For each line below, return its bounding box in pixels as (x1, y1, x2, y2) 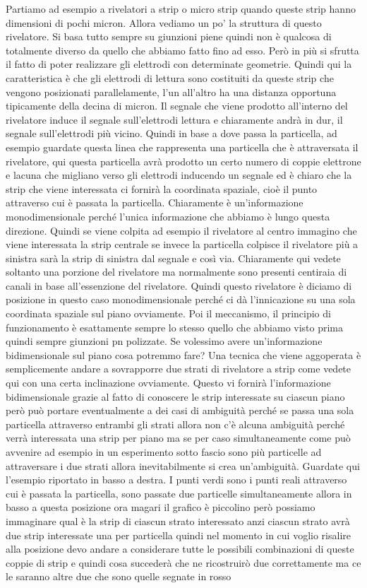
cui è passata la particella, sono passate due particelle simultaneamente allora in (6, 486, 352, 500)
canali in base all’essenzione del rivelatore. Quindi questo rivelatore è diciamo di (6, 278, 352, 293)
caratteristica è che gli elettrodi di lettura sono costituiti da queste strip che (6, 70, 334, 85)
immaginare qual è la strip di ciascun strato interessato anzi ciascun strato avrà (6, 513, 350, 528)
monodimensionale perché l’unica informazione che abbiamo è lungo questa (6, 208, 330, 223)
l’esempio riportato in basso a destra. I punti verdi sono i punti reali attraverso (6, 472, 347, 487)
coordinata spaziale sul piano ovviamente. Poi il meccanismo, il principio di (6, 306, 331, 321)
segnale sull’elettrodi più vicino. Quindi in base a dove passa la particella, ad (6, 126, 337, 141)
